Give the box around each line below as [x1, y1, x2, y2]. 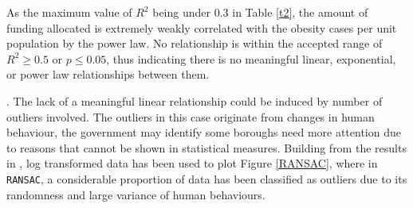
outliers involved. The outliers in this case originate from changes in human [6, 108, 375, 125]
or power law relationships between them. [6, 66, 210, 83]
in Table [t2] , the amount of [232, 4, 368, 20]
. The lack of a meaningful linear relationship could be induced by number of [6, 92, 383, 109]
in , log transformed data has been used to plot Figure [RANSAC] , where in [6, 155, 378, 171]
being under [152, 4, 210, 20]
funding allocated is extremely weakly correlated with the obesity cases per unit [6, 19, 397, 36]
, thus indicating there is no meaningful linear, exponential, [106, 50, 396, 67]
